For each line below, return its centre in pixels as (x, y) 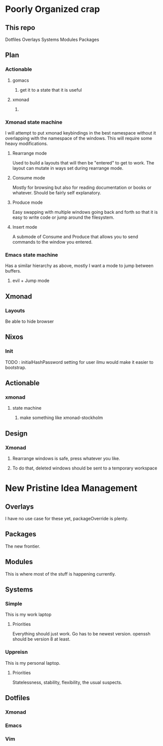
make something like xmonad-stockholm (61, 418)
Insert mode (25, 227)
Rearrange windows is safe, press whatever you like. (66, 458)
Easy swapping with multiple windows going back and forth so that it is (85, 212)
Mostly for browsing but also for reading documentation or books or (82, 187)
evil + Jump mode (31, 281)
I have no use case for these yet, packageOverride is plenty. (67, 519)
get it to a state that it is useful (51, 90)
